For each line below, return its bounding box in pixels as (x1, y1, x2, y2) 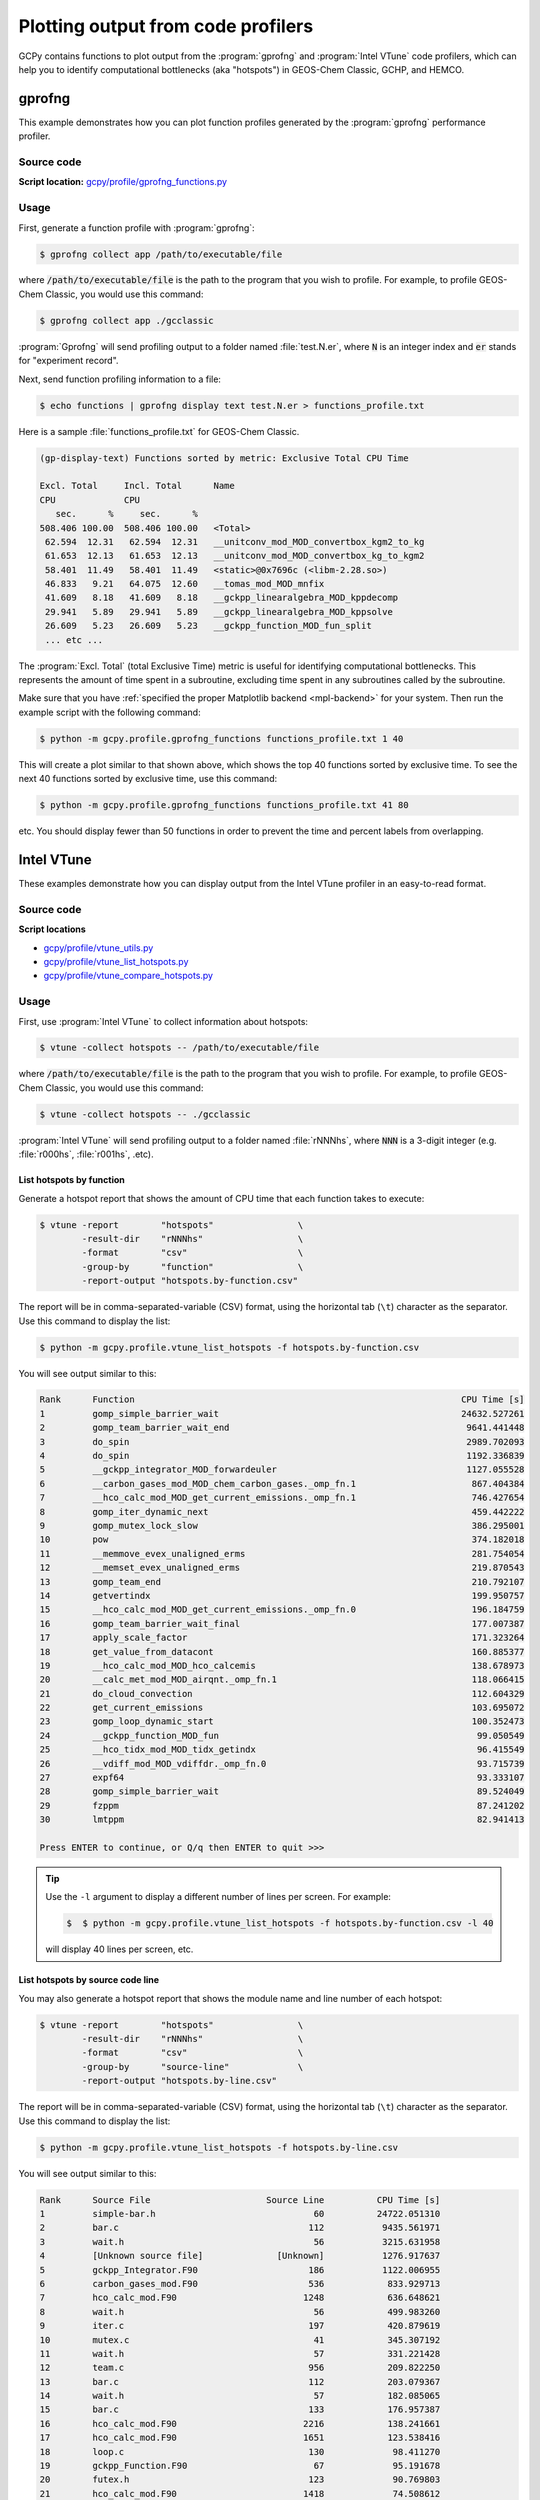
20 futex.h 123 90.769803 (39, 2474, 441, 2485)
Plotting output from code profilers (18, 15, 314, 37)
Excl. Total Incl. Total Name (39, 480, 235, 492)
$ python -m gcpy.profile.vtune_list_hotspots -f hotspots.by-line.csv (39, 2141, 399, 2153)
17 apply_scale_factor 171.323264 (39, 1632, 525, 1644)
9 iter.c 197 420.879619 (39, 2320, 441, 2332)
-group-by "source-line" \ (81, 2061, 304, 2072)
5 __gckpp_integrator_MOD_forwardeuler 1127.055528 (39, 1464, 525, 1475)
